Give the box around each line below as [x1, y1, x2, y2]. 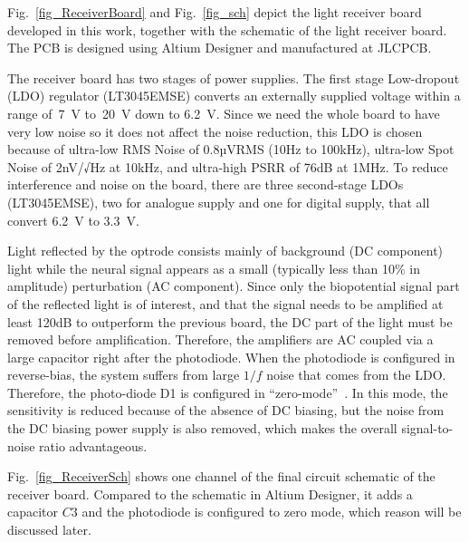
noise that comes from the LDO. [266, 365, 446, 384]
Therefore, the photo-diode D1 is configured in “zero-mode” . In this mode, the [7, 382, 448, 402]
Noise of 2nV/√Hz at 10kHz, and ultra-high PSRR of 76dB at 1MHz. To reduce [7, 157, 448, 176]
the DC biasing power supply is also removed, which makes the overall [7, 419, 397, 438]
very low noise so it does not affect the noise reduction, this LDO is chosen [7, 121, 423, 140]
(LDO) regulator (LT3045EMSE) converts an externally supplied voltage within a [7, 86, 461, 105]
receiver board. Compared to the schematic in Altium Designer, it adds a [7, 484, 413, 503]
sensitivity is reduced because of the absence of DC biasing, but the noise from [7, 401, 445, 420]
